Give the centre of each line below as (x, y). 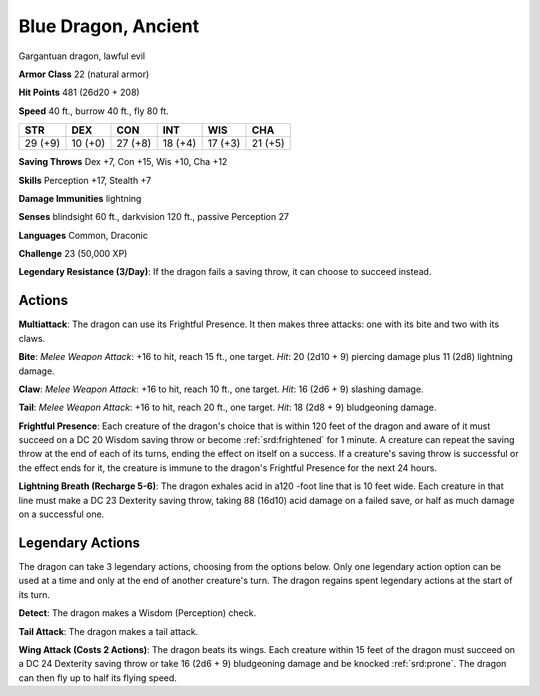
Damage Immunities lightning (80, 198)
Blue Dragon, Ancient (109, 26)
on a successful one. (61, 514)
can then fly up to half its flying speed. (97, 677)
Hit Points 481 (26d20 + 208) (79, 92)
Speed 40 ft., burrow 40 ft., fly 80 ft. (93, 111)
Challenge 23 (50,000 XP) (73, 254)
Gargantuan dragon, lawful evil (81, 56)
